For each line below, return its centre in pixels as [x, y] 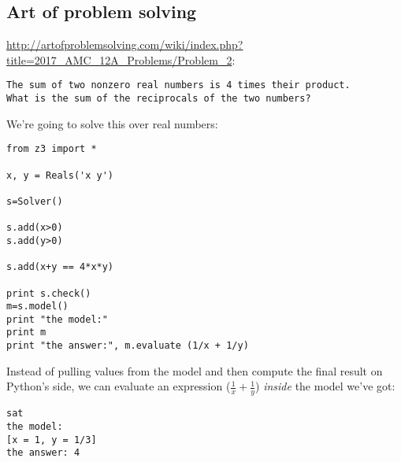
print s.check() [49, 293]
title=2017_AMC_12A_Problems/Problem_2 [119, 59]
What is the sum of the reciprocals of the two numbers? [159, 99]
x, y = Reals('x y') [60, 175]
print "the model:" [57, 319]
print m [26, 333]
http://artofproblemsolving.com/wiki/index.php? [125, 44]
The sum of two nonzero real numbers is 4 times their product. [178, 85]
